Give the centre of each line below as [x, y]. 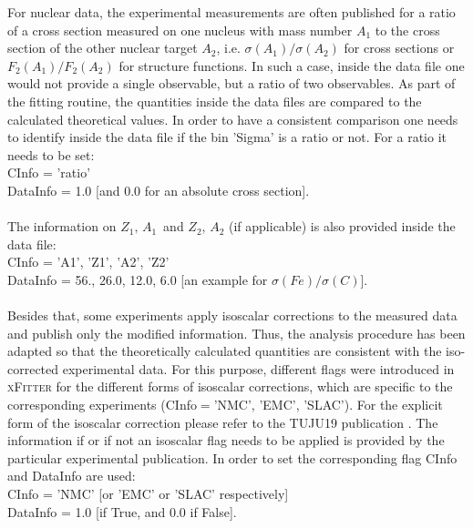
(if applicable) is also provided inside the [342, 226]
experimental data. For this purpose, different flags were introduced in [258, 368]
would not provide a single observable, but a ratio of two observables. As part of [231, 83]
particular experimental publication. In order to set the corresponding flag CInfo [232, 457]
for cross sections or [399, 48]
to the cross [407, 30]
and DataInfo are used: [72, 476]
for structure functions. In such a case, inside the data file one [292, 65]
